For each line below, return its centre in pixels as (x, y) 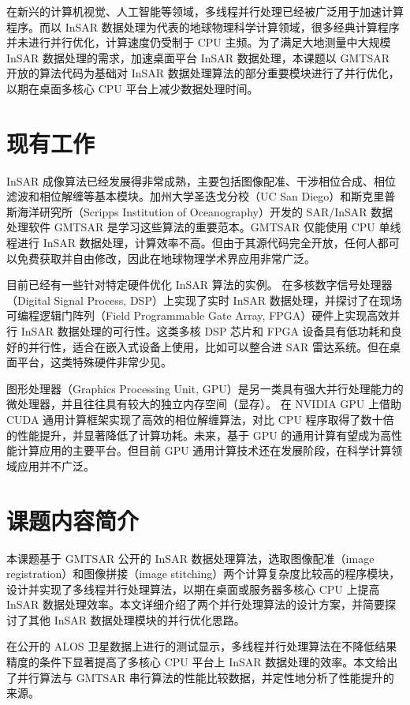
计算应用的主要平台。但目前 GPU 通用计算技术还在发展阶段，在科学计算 (204, 450)
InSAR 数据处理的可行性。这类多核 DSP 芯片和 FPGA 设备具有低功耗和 (206, 331)
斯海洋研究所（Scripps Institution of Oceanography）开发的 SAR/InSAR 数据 (200, 211)
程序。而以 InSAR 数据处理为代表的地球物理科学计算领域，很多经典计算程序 (203, 26)
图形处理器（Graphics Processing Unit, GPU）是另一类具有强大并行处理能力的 (205, 388)
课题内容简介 (73, 520)
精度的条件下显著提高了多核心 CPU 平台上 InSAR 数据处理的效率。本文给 (197, 662)
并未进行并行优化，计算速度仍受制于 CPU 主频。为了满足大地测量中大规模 (199, 42)
